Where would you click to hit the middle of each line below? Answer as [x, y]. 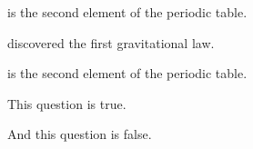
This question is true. [67, 103]
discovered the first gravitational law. [111, 42]
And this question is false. [80, 134]
